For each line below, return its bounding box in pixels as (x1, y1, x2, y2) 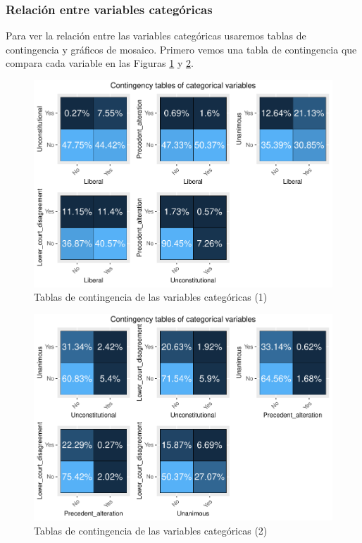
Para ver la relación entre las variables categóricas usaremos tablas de (6, 28, 306, 43)
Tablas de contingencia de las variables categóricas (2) (34, 523, 268, 537)
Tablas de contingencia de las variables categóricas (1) (34, 289, 268, 304)
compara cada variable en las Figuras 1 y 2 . (6, 56, 194, 70)
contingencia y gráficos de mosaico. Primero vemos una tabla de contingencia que (6, 42, 357, 56)
